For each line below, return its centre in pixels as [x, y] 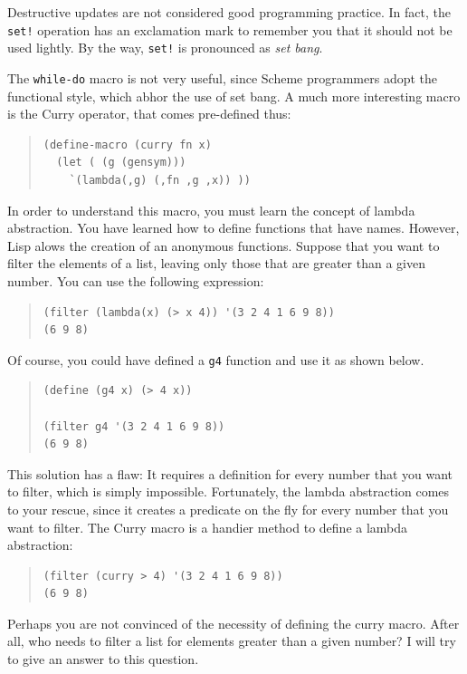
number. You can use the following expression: [136, 280]
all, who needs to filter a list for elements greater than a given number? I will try [232, 641]
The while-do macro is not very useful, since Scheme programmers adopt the [223, 77]
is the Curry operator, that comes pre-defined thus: [149, 114]
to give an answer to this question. [103, 659]
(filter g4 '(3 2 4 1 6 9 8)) [134, 426]
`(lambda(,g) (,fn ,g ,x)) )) [160, 180]
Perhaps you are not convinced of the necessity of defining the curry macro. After [233, 623]
